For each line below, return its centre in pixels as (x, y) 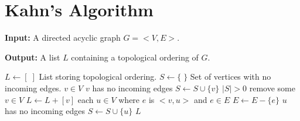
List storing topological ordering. (98, 76)
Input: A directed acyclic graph (63, 38)
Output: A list (33, 57)
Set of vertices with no (231, 76)
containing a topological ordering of (135, 57)
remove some (272, 88)
